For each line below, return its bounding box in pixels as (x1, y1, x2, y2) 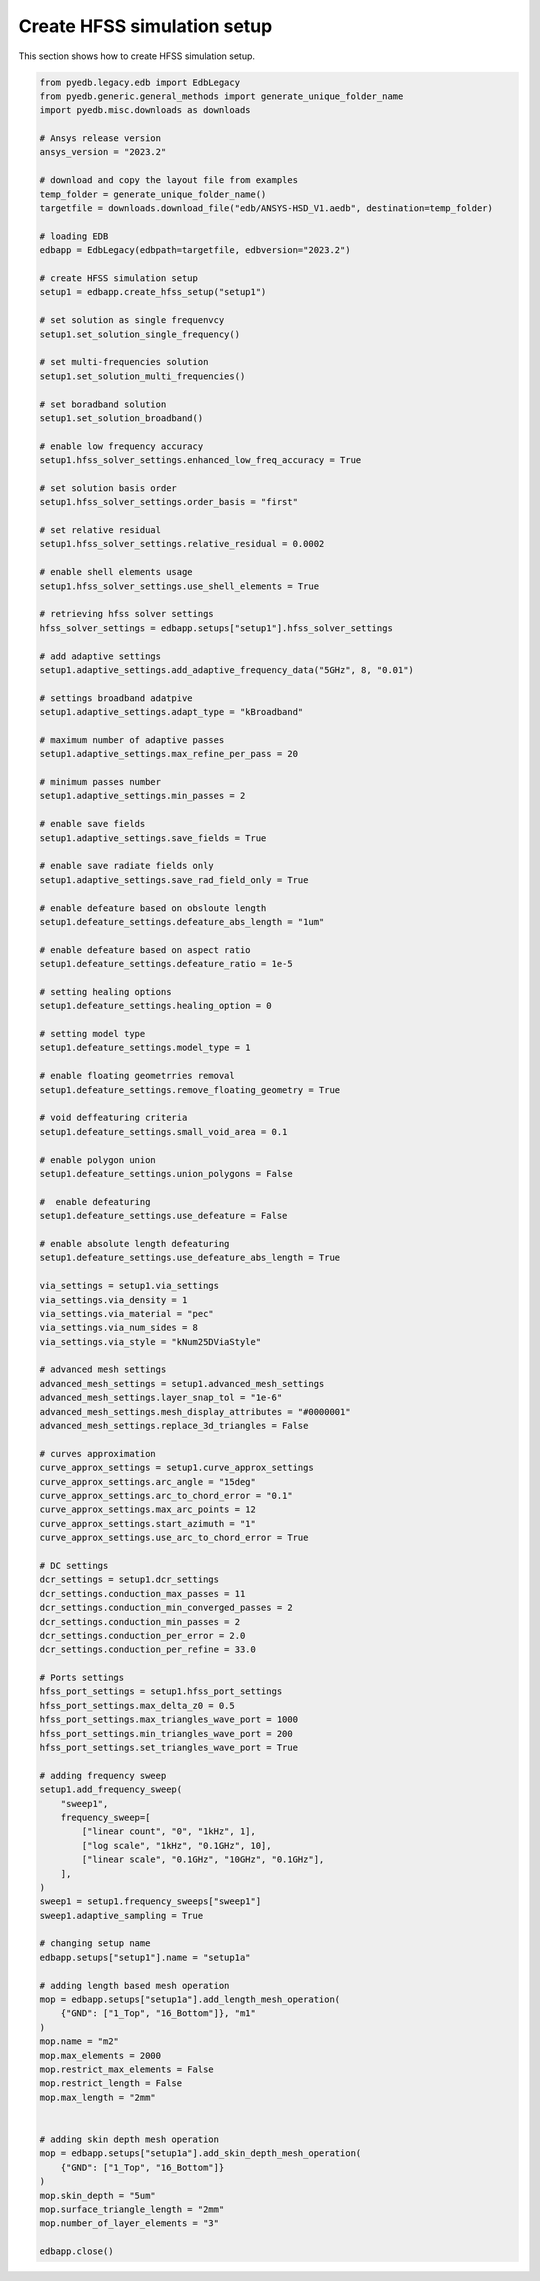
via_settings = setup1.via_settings (39, 1280, 220, 1292)
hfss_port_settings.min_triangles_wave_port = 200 (39, 1728, 294, 1739)
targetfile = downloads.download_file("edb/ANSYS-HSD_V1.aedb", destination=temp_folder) (39, 203, 494, 214)
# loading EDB (39, 230, 109, 242)
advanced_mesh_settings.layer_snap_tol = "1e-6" (39, 1392, 283, 1404)
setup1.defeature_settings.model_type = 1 (39, 1042, 251, 1054)
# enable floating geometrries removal (39, 1070, 235, 1082)
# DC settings (39, 1560, 109, 1571)
